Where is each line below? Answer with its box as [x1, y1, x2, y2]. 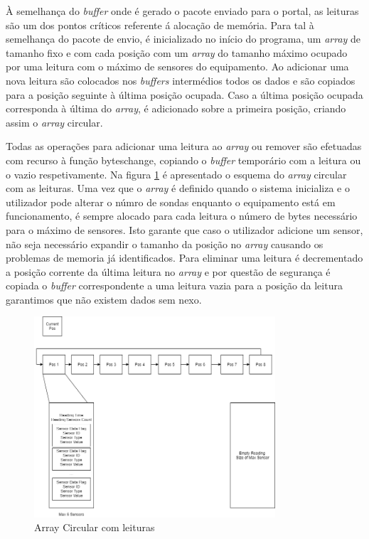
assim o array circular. [6, 114, 103, 129]
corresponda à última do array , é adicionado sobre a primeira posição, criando [6, 101, 346, 116]
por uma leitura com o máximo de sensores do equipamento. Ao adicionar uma [6, 59, 349, 74]
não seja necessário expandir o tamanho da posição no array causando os [6, 236, 323, 251]
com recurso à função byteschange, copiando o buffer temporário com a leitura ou [6, 152, 361, 167]
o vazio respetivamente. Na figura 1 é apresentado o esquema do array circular [6, 166, 347, 181]
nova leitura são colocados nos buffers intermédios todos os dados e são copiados [6, 73, 355, 87]
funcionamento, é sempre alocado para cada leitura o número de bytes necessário [6, 208, 358, 223]
